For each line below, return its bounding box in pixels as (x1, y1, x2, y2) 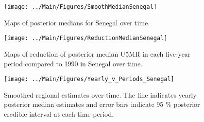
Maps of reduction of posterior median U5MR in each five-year (4, 48, 191, 59)
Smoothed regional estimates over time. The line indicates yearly (4, 89, 197, 100)
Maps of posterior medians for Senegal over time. (4, 17, 150, 27)
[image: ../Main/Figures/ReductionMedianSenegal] (4, 35, 168, 42)
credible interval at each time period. (4, 108, 114, 119)
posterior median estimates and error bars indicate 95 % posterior (4, 99, 200, 109)
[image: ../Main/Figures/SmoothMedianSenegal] (4, 3, 157, 10)
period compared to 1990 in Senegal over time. (4, 58, 143, 68)
